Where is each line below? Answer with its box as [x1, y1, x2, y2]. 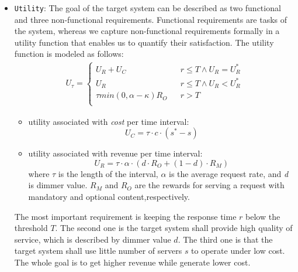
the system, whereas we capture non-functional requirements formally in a [14, 25, 280, 37]
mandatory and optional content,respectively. [28, 190, 190, 202]
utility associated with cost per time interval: [28, 115, 189, 127]
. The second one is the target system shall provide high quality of [55, 222, 293, 234]
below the [245, 210, 280, 222]
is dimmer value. [28, 179, 88, 191]
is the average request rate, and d [169, 167, 289, 179]
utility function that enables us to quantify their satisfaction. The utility [14, 36, 274, 48]
